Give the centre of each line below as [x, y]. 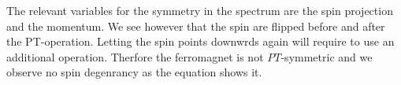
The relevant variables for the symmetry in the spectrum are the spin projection [200, 10]
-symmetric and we [327, 56]
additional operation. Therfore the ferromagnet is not [135, 56]
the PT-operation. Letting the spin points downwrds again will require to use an [200, 41]
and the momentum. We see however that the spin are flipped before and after [196, 26]
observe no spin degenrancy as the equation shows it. [134, 72]
